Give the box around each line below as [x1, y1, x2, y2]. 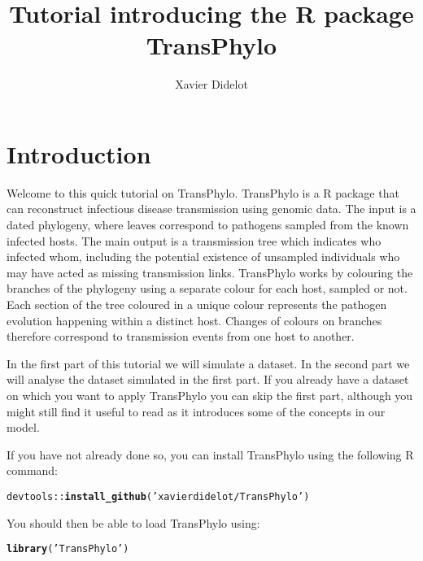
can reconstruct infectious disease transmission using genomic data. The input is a [7, 200, 416, 217]
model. [7, 419, 40, 436]
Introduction [7, 137, 151, 170]
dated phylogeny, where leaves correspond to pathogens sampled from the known [7, 216, 409, 233]
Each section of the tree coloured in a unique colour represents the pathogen [7, 296, 387, 312]
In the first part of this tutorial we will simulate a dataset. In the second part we [7, 354, 410, 372]
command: [7, 462, 58, 479]
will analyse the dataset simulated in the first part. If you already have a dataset [7, 371, 409, 388]
